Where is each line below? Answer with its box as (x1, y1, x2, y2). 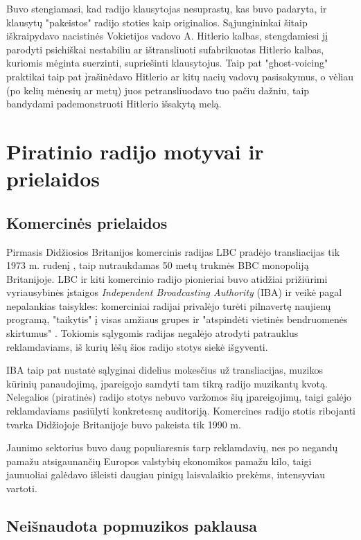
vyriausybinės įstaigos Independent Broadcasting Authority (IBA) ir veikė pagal (6, 285, 342, 299)
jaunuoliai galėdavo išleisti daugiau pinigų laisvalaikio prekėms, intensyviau (6, 467, 326, 482)
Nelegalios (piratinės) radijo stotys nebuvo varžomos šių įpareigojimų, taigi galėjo (6, 390, 352, 404)
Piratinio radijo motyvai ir (6, 137, 264, 165)
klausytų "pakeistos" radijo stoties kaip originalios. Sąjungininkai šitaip (6, 15, 308, 29)
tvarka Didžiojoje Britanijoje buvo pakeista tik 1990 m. (6, 417, 241, 431)
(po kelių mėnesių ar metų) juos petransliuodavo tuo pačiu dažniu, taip (6, 82, 310, 97)
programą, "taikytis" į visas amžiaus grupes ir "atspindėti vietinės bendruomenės (6, 312, 348, 326)
